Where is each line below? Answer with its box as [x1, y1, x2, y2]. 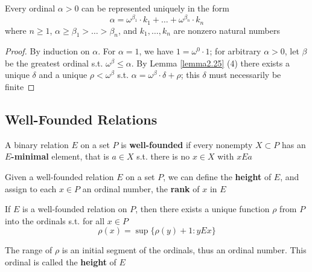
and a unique [39, 68, 88, 81]
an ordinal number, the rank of [82, 182, 200, 195]
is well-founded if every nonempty [121, 138, 253, 151]
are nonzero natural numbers [173, 24, 281, 36]
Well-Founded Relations [5, 110, 158, 129]
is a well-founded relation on [22, 202, 127, 215]
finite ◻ [5, 80, 35, 93]
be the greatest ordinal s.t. [5, 56, 103, 69]
